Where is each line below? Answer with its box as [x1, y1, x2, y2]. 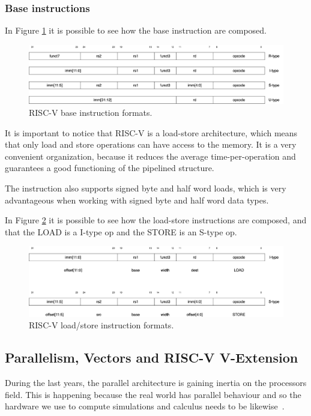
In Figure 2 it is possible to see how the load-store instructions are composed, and [5, 214, 307, 226]
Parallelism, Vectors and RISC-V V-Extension [5, 348, 298, 367]
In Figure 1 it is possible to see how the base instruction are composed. [5, 24, 267, 37]
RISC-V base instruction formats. [29, 106, 152, 119]
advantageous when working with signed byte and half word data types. [5, 193, 269, 206]
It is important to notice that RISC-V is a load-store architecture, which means [5, 126, 298, 139]
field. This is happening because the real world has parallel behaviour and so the [5, 388, 301, 400]
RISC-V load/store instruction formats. [29, 319, 174, 331]
